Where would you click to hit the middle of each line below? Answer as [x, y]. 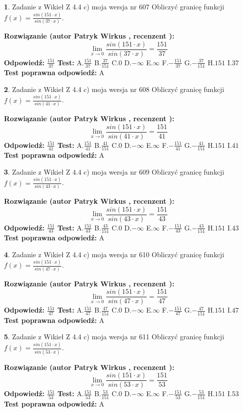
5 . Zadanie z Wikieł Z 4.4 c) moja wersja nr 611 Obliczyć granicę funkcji [114, 337]
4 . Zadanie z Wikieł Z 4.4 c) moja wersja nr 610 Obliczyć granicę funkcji [114, 254]
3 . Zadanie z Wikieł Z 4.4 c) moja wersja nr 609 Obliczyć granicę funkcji [114, 171]
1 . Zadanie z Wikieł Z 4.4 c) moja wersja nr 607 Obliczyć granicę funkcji [114, 6]
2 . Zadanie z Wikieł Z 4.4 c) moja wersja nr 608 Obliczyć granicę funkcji [114, 89]
